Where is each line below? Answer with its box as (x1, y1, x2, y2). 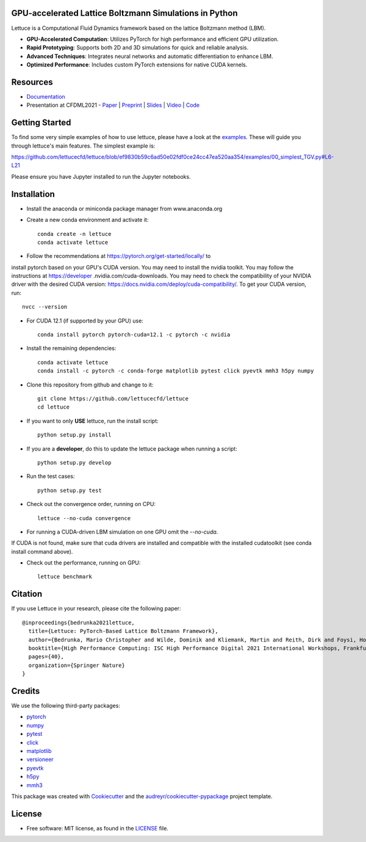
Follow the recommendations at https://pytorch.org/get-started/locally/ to (26, 252, 211, 260)
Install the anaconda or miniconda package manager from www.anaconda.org (26, 205, 223, 212)
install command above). (11, 548, 73, 555)
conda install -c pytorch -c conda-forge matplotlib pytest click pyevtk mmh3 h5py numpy (37, 368, 314, 374)
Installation (11, 189, 55, 199)
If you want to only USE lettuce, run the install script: (26, 417, 159, 424)
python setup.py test (37, 487, 102, 494)
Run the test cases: (26, 473, 75, 480)
